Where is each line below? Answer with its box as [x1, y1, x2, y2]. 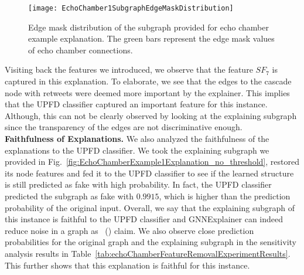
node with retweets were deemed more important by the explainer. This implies [5, 86, 290, 99]
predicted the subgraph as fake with [5, 189, 134, 202]
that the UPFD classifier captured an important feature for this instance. [5, 98, 268, 110]
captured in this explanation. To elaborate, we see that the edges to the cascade [5, 75, 292, 87]
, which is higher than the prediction [159, 189, 291, 202]
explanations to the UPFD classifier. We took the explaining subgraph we [5, 144, 269, 156]
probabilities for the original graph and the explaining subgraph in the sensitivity [5, 236, 296, 248]
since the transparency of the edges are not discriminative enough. [5, 121, 242, 133]
